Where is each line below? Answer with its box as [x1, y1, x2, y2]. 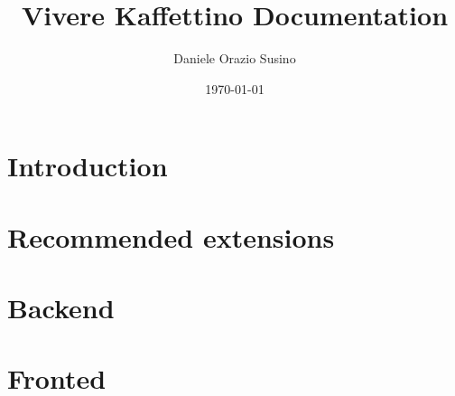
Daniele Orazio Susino [173, 49, 296, 68]
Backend [7, 289, 115, 326]
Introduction [7, 147, 168, 184]
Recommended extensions [7, 218, 335, 255]
